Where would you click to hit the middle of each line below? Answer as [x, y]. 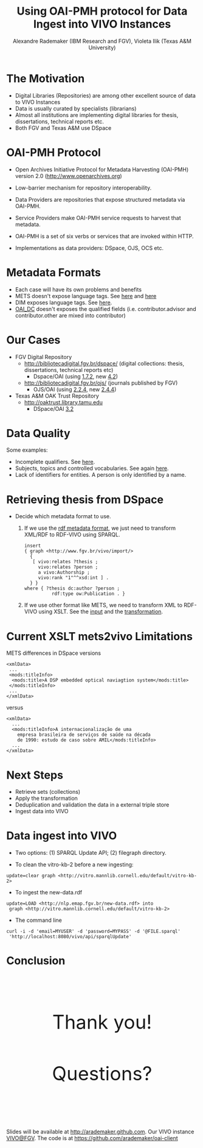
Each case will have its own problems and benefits [78, 289]
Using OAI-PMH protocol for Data [102, 11]
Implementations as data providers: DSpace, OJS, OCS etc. [89, 248]
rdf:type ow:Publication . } [88, 594]
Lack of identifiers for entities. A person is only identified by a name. [101, 475]
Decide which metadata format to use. [63, 516]
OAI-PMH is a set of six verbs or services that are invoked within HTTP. [104, 236]
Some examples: [27, 450]
